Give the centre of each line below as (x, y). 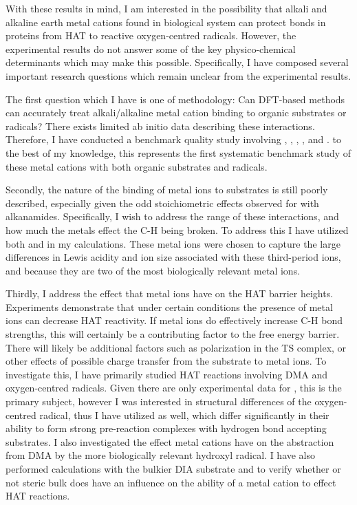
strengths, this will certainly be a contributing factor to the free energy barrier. (173, 334)
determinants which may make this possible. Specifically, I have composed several (177, 62)
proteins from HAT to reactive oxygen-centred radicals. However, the (151, 35)
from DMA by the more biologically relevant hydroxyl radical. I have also (161, 455)
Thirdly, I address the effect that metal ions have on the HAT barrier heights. (170, 293)
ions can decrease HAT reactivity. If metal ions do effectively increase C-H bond (174, 320)
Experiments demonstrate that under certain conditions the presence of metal (169, 307)
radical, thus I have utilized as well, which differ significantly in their (184, 415)
